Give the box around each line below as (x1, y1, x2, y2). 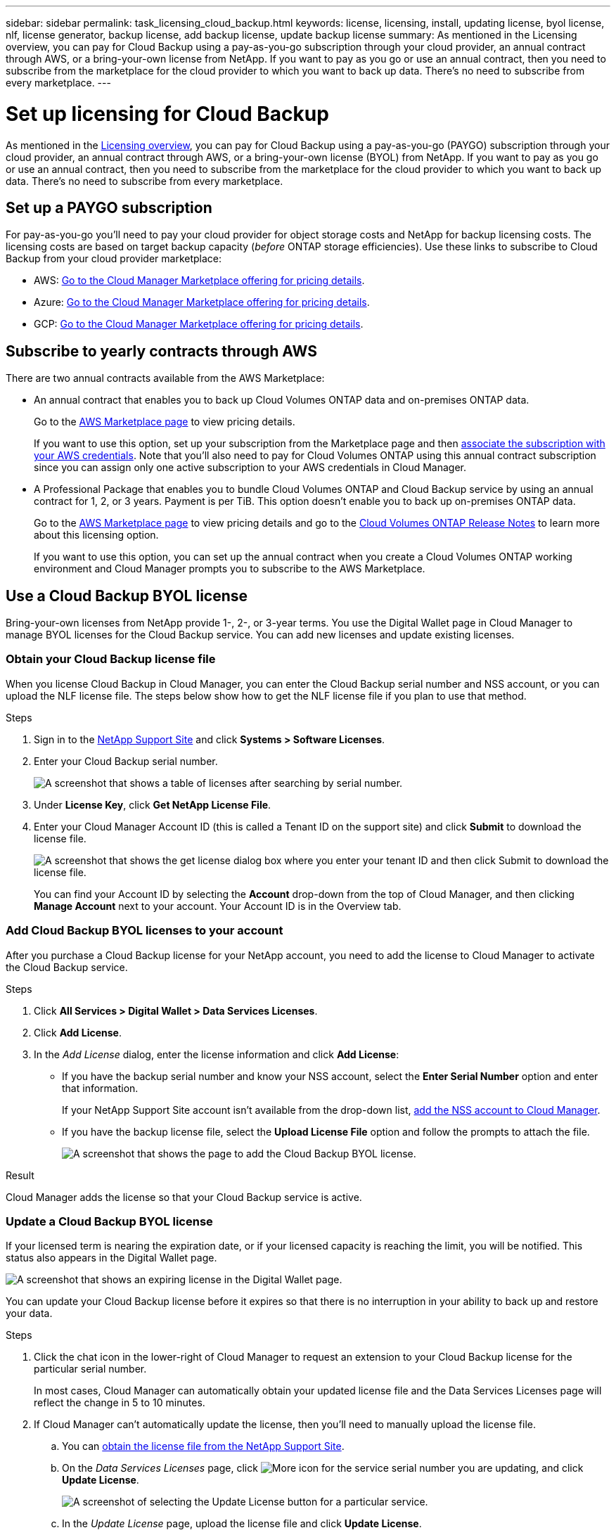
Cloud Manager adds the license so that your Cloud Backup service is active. (6, 1190, 362, 1203)
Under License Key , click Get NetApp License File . (34, 798, 271, 811)
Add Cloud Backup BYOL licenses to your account (6, 923, 283, 938)
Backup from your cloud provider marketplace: (6, 252, 222, 265)
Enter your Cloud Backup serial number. (34, 754, 218, 767)
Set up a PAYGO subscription (6, 198, 212, 217)
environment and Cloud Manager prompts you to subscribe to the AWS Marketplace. (34, 563, 425, 575)
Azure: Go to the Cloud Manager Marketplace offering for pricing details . (34, 296, 370, 309)
